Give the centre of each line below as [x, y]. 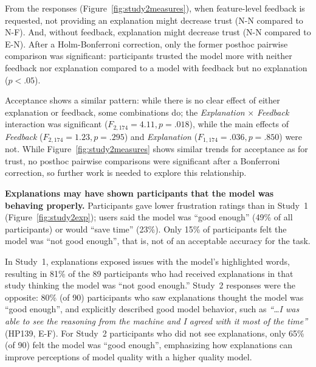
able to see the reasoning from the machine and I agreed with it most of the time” [156, 320]
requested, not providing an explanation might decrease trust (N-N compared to [154, 20]
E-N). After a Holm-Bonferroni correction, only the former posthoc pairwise [146, 44]
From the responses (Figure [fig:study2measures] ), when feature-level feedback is [155, 8]
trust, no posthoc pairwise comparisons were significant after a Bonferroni [143, 160]
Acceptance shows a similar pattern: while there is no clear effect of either [143, 100]
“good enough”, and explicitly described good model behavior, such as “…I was [152, 309]
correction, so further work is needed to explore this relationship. [126, 173]
